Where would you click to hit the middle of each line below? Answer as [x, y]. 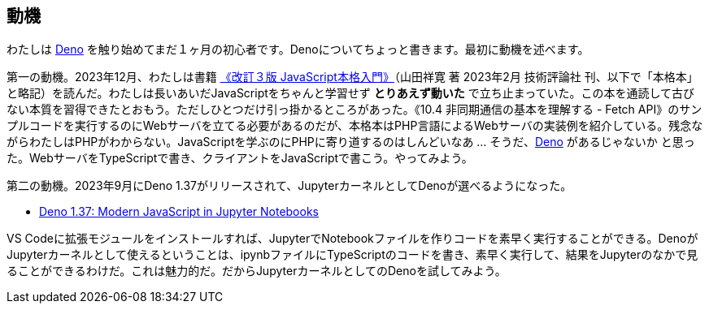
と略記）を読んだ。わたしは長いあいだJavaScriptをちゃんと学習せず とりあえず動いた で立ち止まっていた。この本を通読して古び [351, 93]
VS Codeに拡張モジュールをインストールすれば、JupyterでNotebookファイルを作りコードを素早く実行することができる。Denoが [352, 239]
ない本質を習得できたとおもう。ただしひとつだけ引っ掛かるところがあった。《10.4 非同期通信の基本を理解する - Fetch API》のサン [354, 110]
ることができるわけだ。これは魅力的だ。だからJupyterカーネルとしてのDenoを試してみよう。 [257, 271]
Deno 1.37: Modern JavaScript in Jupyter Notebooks [179, 212]
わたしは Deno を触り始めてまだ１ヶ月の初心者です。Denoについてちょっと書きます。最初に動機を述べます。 [298, 50]
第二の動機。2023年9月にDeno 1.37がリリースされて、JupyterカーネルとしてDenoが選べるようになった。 [289, 186]
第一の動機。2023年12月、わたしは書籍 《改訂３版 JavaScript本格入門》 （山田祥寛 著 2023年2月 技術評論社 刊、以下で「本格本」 [352, 77]
